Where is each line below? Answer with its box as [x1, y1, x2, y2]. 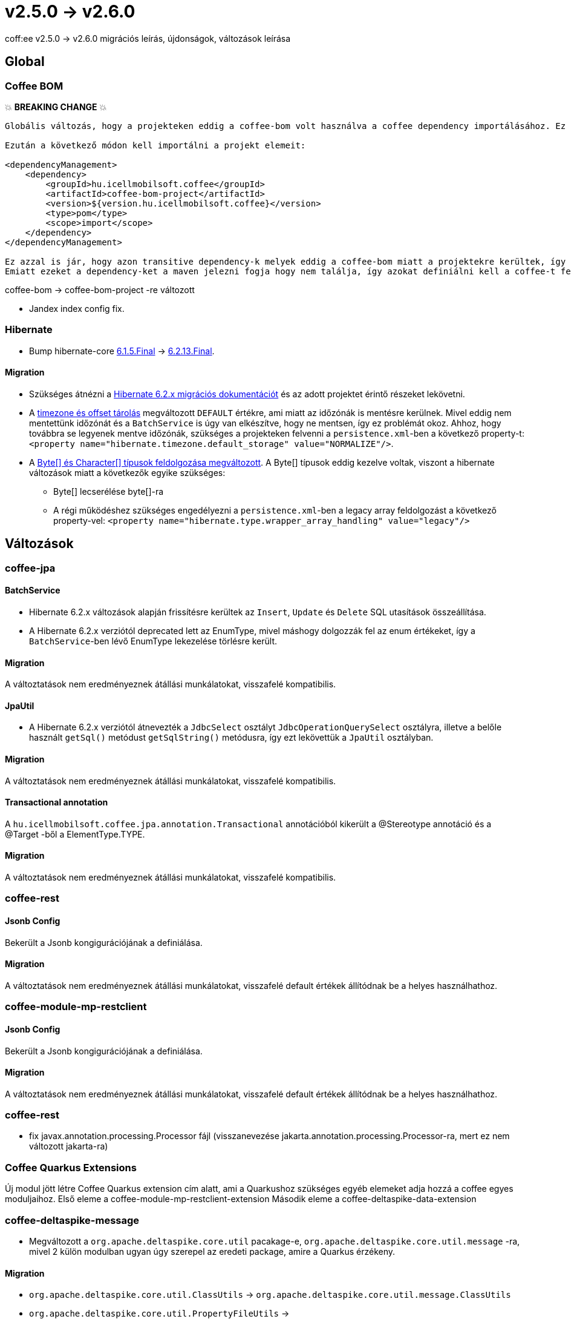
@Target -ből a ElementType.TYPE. [5, 828, 145, 839]
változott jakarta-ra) [29, 1141, 108, 1152]
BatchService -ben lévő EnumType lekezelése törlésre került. [29, 636, 278, 646]
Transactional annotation [5, 797, 108, 808]
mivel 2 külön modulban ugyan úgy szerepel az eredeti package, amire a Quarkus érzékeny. [29, 1246, 396, 1257]
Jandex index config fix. [29, 303, 125, 314]
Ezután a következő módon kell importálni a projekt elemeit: [5, 140, 306, 150]
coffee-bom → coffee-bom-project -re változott [5, 284, 195, 295]
